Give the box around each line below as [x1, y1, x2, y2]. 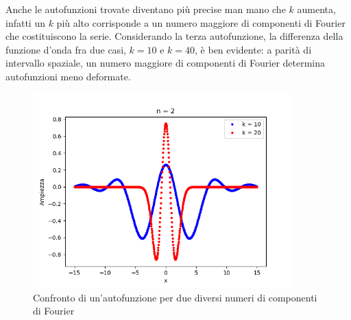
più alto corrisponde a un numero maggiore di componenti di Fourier [56, 15, 346, 30]
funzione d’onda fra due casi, [5, 42, 126, 56]
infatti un [5, 15, 45, 30]
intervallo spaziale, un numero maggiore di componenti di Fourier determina [5, 56, 326, 70]
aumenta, [297, 2, 336, 16]
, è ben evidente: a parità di [195, 42, 312, 56]
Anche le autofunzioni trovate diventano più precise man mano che [5, 2, 286, 16]
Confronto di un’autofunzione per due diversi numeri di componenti [33, 290, 317, 304]
